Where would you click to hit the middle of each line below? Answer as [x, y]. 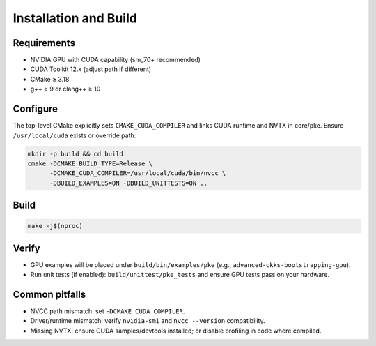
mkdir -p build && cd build [75, 154]
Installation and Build [75, 18]
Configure [36, 109]
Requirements [44, 43]
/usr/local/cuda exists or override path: [75, 135]
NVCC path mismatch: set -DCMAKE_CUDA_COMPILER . [108, 311]
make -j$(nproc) [55, 226]
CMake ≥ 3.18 [50, 79]
